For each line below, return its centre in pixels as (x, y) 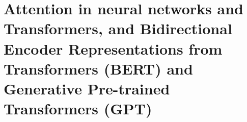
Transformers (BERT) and (98, 68)
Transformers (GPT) (78, 108)
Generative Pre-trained (87, 88)
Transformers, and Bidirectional (118, 28)
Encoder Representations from (113, 48)
